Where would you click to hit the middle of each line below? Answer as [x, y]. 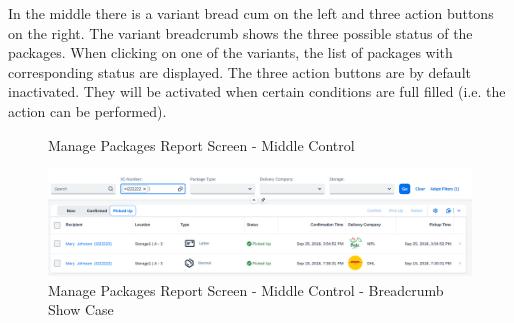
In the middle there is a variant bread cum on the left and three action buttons [251, 13]
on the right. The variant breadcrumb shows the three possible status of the [240, 32]
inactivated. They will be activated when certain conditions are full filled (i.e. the [257, 91]
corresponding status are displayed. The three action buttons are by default [239, 71]
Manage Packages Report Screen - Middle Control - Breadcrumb [246, 289]
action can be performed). [87, 110]
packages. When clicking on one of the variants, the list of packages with [230, 52]
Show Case [81, 309]
